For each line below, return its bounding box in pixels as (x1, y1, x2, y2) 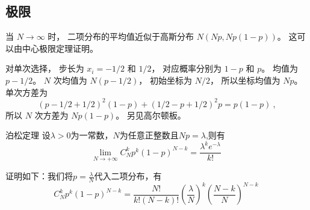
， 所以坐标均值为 (209, 73, 281, 86)
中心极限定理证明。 (22, 42, 98, 54)
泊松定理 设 (5, 129, 51, 141)
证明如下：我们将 (5, 170, 73, 182)
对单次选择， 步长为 (5, 62, 84, 75)
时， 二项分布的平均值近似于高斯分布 (48, 30, 194, 43)
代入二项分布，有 (94, 170, 162, 182)
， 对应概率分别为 (151, 62, 222, 75)
